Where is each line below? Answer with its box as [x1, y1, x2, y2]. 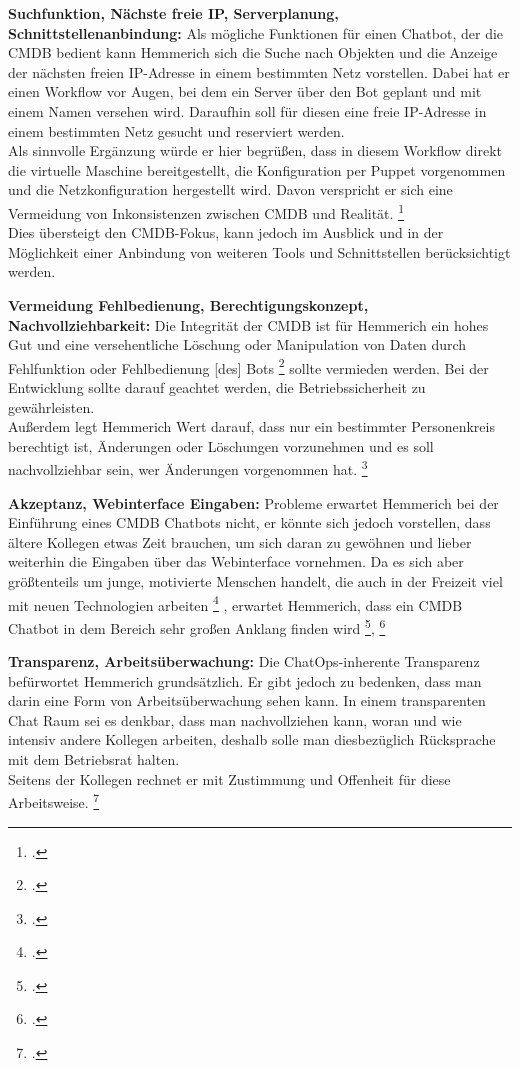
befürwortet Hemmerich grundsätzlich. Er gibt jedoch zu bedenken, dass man [8, 670, 482, 691]
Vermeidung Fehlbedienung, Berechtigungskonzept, [8, 294, 369, 315]
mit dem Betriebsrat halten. [8, 749, 180, 770]
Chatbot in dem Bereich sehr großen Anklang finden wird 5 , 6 [8, 614, 386, 638]
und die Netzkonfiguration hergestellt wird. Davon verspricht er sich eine [8, 179, 453, 200]
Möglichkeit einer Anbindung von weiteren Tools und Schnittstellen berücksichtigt [8, 241, 511, 262]
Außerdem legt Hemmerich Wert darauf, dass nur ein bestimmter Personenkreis [8, 416, 495, 437]
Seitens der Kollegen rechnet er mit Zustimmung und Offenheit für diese [8, 768, 451, 789]
